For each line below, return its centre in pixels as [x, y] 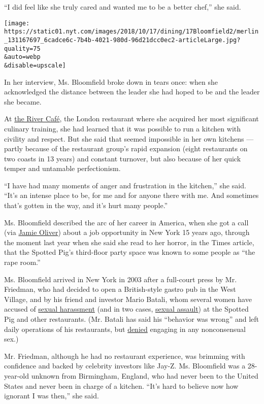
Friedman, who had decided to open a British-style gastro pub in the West [120, 289]
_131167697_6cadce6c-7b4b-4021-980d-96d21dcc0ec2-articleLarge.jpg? [122, 40]
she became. [23, 101]
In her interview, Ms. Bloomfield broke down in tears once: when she [111, 81]
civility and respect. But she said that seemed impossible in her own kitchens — [129, 138]
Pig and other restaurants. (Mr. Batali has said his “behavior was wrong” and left [131, 319]
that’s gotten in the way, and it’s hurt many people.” [86, 205]
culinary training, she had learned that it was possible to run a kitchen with [123, 128]
